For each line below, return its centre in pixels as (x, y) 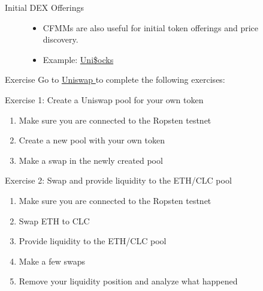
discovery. (61, 39)
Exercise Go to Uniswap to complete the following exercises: (115, 79)
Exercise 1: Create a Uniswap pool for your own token (104, 99)
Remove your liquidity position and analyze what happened (128, 281)
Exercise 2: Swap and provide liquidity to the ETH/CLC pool (118, 180)
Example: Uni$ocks (78, 59)
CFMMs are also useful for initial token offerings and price (151, 27)
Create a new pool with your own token (92, 140)
